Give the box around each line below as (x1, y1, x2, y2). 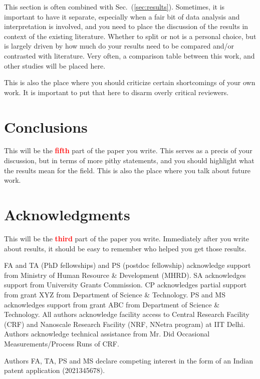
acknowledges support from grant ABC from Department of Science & (4, 299, 220, 309)
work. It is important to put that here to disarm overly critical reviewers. (4, 87, 229, 97)
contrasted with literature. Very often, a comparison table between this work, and (4, 50, 255, 61)
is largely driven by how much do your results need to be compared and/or (4, 41, 234, 51)
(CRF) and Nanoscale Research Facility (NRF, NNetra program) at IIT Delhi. (4, 318, 245, 329)
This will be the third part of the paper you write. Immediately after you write (4, 233, 249, 243)
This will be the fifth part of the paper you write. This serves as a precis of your (4, 145, 252, 156)
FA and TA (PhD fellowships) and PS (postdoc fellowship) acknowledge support (4, 260, 251, 270)
